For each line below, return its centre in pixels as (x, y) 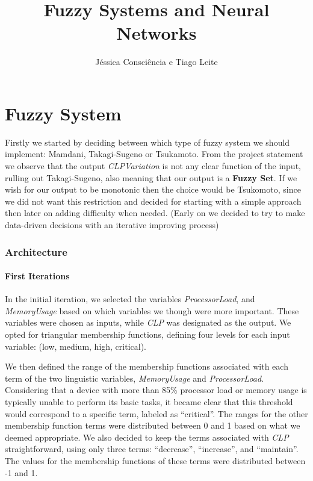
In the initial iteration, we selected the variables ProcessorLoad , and (130, 299)
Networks (156, 33)
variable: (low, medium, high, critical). (76, 346)
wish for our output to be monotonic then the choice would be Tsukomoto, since (153, 189)
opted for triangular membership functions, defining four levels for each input (147, 334)
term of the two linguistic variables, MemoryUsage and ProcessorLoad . (135, 378)
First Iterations (37, 276)
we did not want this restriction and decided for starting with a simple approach (153, 201)
